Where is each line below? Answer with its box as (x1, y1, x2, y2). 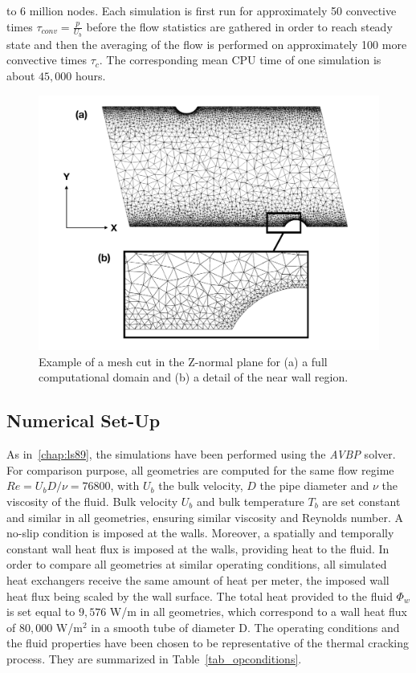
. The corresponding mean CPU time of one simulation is (99, 51, 381, 68)
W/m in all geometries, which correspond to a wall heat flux (109, 603, 407, 620)
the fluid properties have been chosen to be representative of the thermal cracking (6, 634, 409, 651)
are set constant (322, 492, 401, 509)
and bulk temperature (196, 492, 304, 509)
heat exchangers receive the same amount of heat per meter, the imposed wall (6, 571, 389, 588)
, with (110, 477, 140, 494)
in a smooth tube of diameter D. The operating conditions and (91, 618, 400, 635)
